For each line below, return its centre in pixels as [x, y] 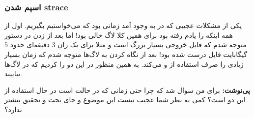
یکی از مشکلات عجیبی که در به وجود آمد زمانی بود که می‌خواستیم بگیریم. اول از [123, 25]
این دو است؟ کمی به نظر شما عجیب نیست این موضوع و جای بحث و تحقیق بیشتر [125, 100]
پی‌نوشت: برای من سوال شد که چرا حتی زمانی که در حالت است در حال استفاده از [127, 90]
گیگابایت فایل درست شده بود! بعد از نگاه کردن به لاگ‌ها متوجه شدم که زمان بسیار [126, 54]
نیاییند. [13, 74]
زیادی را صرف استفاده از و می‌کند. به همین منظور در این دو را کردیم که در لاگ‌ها [124, 64]
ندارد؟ [13, 109]
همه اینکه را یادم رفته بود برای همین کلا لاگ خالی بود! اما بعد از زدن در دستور [119, 35]
